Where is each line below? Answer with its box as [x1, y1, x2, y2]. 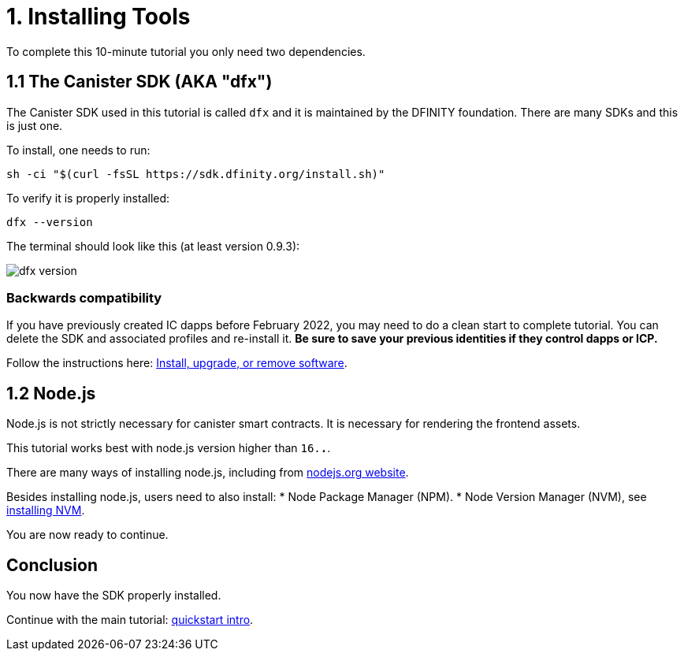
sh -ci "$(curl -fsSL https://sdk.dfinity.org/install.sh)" [6, 167, 385, 180]
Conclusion [6, 555, 99, 575]
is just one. [6, 118, 63, 132]
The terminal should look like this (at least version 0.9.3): [6, 239, 300, 253]
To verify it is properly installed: [6, 191, 170, 205]
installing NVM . [6, 503, 85, 518]
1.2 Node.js [6, 383, 96, 403]
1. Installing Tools [6, 3, 191, 30]
